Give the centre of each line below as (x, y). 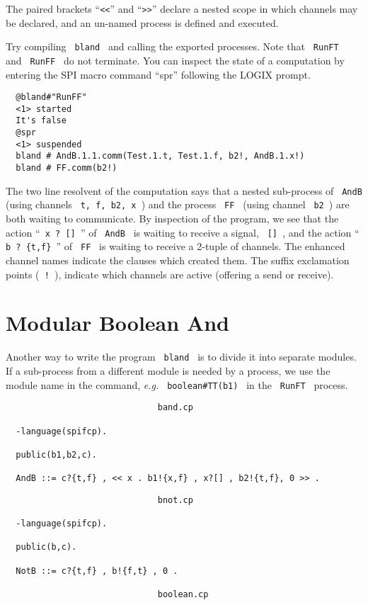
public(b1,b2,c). (56, 454)
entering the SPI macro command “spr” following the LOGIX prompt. (158, 74)
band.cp (175, 408)
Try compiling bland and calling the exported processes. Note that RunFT (172, 46)
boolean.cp (183, 595)
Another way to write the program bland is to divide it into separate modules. (181, 357)
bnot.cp (175, 500)
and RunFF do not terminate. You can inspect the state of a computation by (175, 60)
